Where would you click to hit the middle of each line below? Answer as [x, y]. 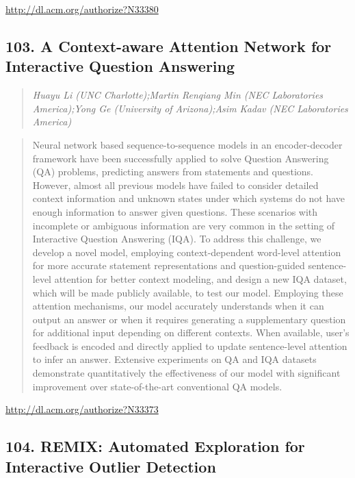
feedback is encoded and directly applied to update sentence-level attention [190, 345]
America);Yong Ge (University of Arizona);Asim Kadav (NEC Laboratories [190, 108]
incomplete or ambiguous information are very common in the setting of [184, 225]
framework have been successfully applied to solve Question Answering [181, 158]
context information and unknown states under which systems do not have [189, 198]
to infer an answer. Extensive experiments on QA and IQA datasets [174, 359]
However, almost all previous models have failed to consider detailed [175, 185]
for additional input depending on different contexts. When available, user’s [191, 332]
